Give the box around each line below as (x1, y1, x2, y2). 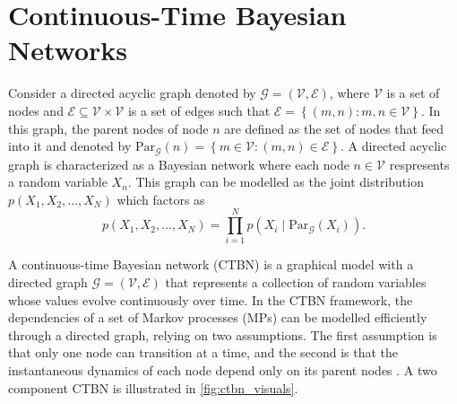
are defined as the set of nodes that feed (224, 119, 444, 137)
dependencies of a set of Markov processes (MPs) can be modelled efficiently (8, 308, 427, 327)
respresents (389, 154, 450, 173)
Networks (8, 31, 128, 68)
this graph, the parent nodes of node (8, 119, 209, 137)
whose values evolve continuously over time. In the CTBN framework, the (8, 290, 413, 309)
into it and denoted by (8, 136, 132, 155)
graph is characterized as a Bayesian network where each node (8, 154, 349, 173)
